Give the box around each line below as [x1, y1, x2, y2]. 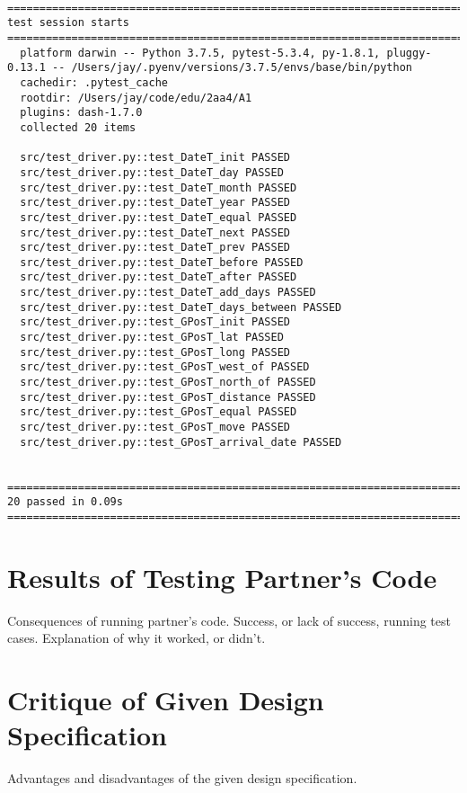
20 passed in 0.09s [7, 495, 123, 509]
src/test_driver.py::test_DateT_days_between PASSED [20, 300, 342, 314]
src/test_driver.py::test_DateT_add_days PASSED [20, 286, 316, 299]
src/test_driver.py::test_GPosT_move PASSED [20, 421, 290, 434]
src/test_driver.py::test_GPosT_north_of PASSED [20, 376, 316, 389]
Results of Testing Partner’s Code [7, 558, 437, 595]
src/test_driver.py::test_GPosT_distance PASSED [20, 390, 316, 404]
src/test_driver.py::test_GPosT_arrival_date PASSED [20, 435, 342, 449]
